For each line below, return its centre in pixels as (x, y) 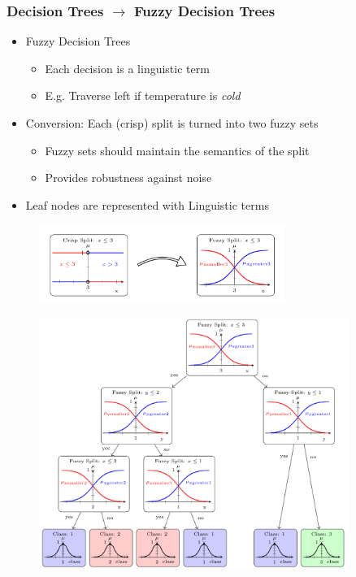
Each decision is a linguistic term (127, 68)
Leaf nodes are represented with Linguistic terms (147, 204)
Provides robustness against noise (128, 178)
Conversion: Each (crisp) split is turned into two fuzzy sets (172, 123)
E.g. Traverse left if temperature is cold (143, 95)
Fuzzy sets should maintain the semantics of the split (177, 150)
